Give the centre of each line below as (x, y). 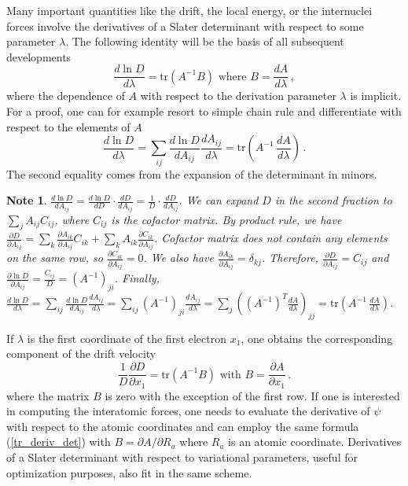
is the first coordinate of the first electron (127, 338)
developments (39, 56)
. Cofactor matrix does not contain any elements (271, 238)
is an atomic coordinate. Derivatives (315, 442)
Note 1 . (27, 200)
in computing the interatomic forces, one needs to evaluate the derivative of (188, 411)
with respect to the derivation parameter (238, 96)
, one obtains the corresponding (317, 338)
